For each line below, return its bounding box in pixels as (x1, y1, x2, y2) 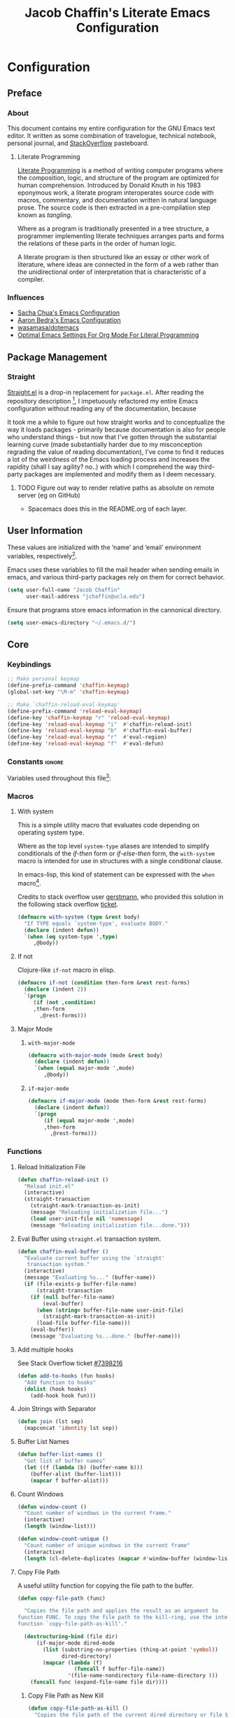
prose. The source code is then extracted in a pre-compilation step (17, 203, 211, 212)
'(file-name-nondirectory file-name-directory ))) (67, 1672, 218, 1679)
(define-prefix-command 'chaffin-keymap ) (7, 682, 130, 689)
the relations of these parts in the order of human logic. (17, 239, 177, 247)
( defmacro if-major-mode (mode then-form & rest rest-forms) (27, 1098, 207, 1105)
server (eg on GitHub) (17, 490, 80, 499)
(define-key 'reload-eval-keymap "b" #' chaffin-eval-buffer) (7, 727, 192, 734)
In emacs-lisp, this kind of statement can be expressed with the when (17, 870, 215, 879)
